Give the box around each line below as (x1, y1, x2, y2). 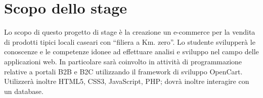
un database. (4, 85, 43, 96)
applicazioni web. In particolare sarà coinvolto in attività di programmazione (4, 56, 242, 66)
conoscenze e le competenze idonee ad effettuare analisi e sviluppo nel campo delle (4, 46, 259, 57)
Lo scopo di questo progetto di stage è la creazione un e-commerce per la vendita (4, 27, 255, 37)
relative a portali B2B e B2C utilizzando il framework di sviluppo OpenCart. (4, 66, 243, 76)
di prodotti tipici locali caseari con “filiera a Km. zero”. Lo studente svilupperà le (4, 36, 255, 47)
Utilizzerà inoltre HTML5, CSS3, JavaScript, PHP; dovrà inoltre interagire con (4, 76, 249, 86)
